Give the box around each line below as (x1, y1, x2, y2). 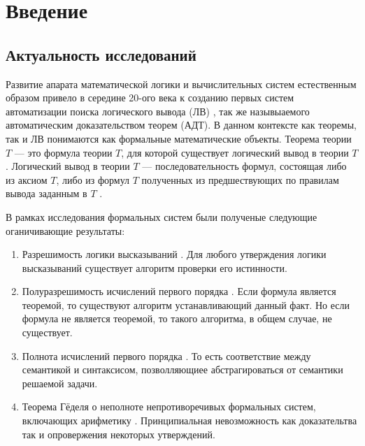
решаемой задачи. (22, 375, 98, 390)
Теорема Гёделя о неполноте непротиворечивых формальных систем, (22, 399, 316, 414)
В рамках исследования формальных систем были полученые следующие (6, 209, 317, 224)
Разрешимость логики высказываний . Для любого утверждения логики (22, 247, 327, 261)
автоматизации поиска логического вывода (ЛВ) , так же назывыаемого (6, 103, 310, 118)
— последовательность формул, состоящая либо (142, 159, 347, 173)
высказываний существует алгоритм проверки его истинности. (22, 260, 287, 275)
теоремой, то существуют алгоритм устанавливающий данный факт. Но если (22, 297, 350, 312)
